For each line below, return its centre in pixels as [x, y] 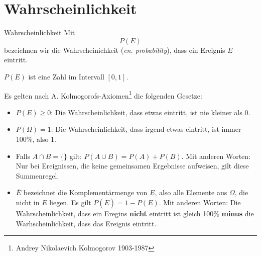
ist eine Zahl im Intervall [66, 76]
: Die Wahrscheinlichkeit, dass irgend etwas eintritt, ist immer [146, 129]
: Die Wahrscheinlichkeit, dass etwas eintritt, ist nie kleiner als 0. [151, 112]
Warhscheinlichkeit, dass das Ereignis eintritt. [86, 223]
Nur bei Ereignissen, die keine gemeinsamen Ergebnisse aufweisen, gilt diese [132, 166]
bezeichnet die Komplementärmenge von [85, 192]
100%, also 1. [36, 139]
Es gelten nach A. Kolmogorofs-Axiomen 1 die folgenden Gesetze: [103, 95]
